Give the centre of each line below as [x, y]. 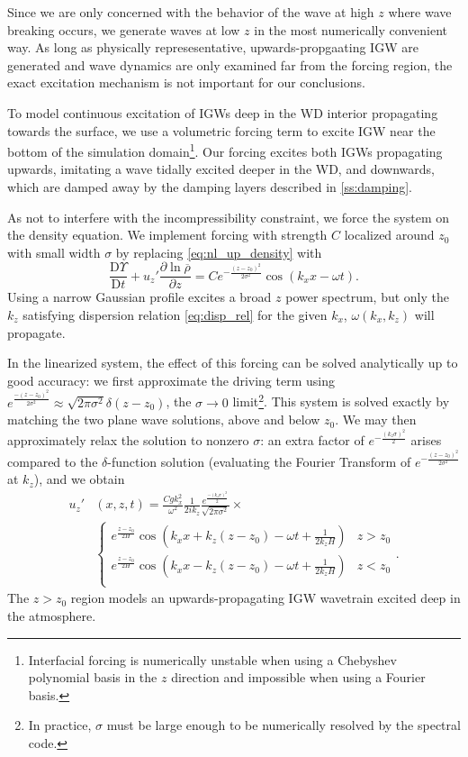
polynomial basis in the [93, 677]
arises [426, 440]
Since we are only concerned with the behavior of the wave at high [191, 12]
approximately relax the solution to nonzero [128, 440]
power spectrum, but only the [368, 297]
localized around [389, 235]
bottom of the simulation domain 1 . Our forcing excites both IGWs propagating [225, 150]
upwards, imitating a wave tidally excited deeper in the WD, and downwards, [221, 169]
